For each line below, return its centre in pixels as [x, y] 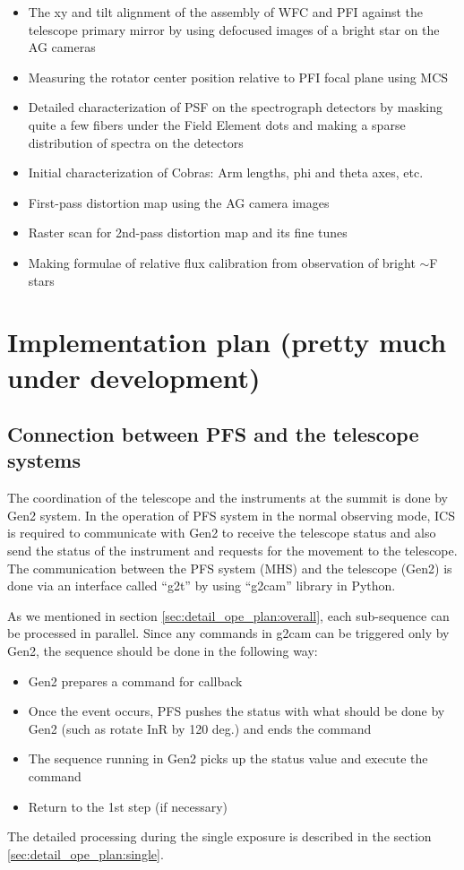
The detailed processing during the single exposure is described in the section [219, 836]
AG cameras [62, 47]
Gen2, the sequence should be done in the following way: [163, 651]
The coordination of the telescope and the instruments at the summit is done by [228, 498]
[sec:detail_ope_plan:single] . [86, 853]
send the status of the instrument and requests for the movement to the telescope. [232, 551]
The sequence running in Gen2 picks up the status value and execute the [228, 758]
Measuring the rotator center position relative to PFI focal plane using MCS [238, 77]
